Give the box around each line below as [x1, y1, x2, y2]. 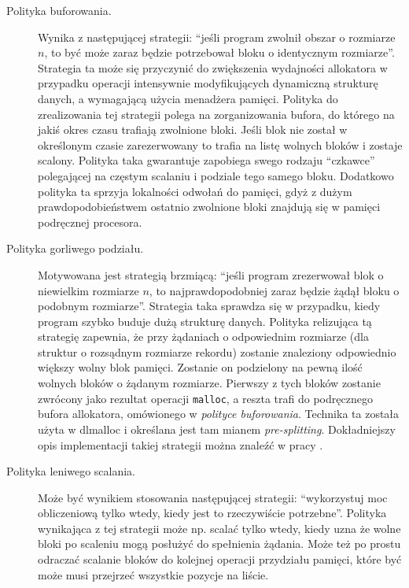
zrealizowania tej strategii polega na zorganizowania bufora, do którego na [38, 105, 395, 122]
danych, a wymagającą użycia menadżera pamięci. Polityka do [38, 90, 338, 106]
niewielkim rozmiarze [38, 282, 139, 298]
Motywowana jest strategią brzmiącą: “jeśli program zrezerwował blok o [38, 266, 384, 283]
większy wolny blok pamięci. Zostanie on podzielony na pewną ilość [38, 359, 363, 375]
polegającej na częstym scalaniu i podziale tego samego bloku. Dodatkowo [38, 167, 394, 183]
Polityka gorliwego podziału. [6, 240, 144, 257]
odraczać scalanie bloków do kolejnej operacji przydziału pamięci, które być [38, 551, 402, 568]
